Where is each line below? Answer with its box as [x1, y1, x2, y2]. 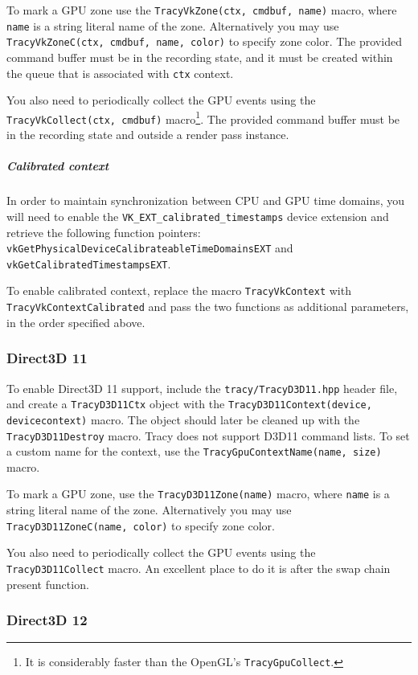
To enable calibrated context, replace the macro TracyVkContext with [6, 282, 351, 299]
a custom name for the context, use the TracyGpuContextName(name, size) [6, 443, 382, 460]
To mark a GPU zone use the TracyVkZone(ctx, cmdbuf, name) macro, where [6, 2, 397, 18]
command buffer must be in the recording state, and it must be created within [6, 48, 393, 65]
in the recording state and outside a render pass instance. [6, 126, 289, 143]
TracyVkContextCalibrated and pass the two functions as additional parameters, [6, 298, 409, 315]
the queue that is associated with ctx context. [6, 64, 234, 81]
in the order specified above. [6, 313, 145, 330]
